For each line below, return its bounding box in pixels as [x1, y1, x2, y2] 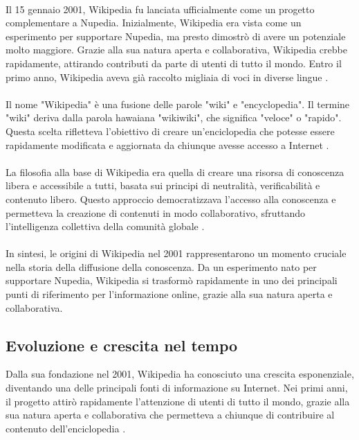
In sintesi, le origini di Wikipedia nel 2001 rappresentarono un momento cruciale [6, 246, 347, 261]
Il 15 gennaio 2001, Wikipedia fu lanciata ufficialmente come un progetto [6, 1, 315, 16]
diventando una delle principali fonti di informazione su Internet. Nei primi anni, [6, 380, 348, 395]
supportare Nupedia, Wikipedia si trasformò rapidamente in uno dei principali [6, 273, 338, 288]
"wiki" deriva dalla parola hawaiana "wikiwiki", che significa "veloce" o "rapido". [6, 110, 342, 125]
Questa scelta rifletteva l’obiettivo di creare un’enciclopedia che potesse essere [6, 123, 335, 138]
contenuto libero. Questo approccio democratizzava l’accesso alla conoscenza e [6, 191, 336, 206]
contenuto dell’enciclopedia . [6, 421, 126, 435]
